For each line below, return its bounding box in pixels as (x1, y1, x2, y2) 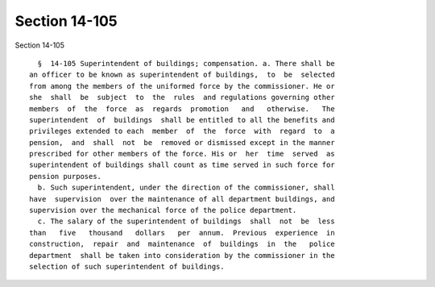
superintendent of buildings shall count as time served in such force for (29, 160, 335, 169)
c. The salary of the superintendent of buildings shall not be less (37, 217, 335, 226)
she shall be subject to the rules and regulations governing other (29, 93, 335, 102)
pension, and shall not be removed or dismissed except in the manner (29, 138, 335, 147)
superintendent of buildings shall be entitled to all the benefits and (29, 115, 335, 124)
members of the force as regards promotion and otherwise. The (29, 104, 335, 113)
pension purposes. (29, 172, 102, 181)
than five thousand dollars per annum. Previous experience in (29, 228, 335, 237)
